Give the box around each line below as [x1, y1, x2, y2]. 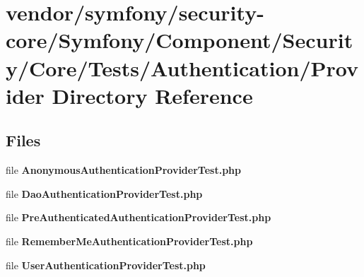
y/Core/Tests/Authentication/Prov [6, 53, 359, 82]
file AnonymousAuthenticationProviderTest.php [6, 163, 241, 177]
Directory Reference [52, 81, 253, 110]
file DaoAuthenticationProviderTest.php [6, 186, 203, 201]
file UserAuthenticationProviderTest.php [6, 257, 206, 272]
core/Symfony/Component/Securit [6, 25, 353, 54]
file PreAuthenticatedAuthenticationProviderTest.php [6, 210, 271, 225]
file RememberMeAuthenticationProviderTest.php [6, 233, 253, 248]
